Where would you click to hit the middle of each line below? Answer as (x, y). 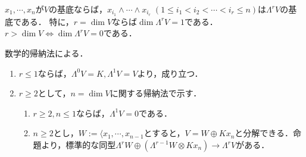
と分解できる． (264, 133)
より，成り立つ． (170, 73)
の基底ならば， (78, 9)
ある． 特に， (47, 21)
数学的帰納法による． (46, 53)
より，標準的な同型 (79, 145)
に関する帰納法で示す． (156, 93)
